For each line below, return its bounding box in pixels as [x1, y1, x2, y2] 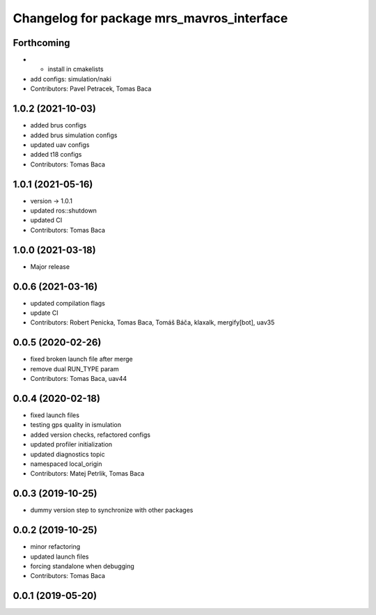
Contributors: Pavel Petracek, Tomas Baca [30, 84, 152, 93]
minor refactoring [30, 543, 81, 551]
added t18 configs [30, 150, 82, 159]
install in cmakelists [47, 65, 104, 73]
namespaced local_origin [30, 460, 102, 468]
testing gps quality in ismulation [30, 421, 122, 429]
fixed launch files [30, 411, 80, 419]
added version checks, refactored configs [30, 430, 151, 439]
